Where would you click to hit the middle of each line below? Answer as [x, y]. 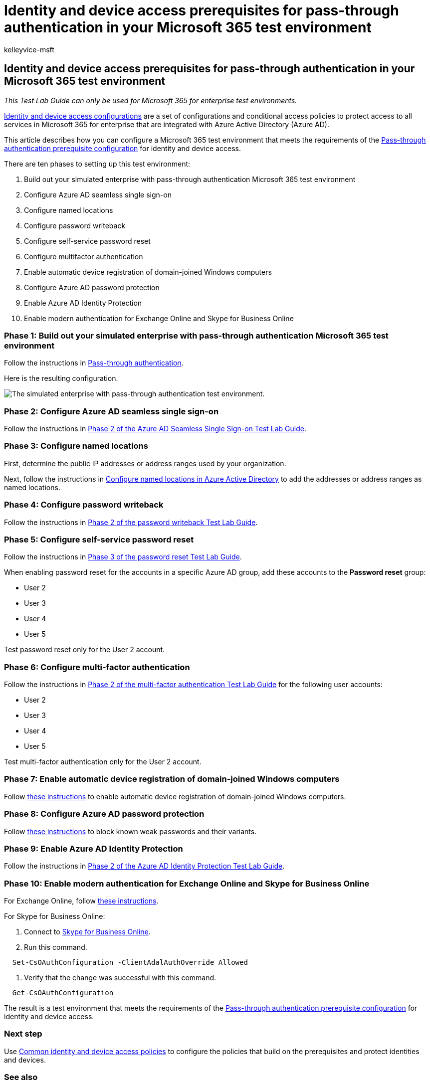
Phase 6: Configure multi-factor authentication [97, 667]
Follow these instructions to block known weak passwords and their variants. [130, 831]
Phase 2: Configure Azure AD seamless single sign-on [111, 411]
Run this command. [56, 947]
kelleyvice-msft [29, 49]
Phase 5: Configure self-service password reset [99, 539]
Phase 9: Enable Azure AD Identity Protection [94, 848]
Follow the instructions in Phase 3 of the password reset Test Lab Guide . [123, 557]
